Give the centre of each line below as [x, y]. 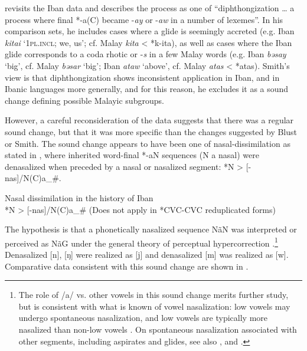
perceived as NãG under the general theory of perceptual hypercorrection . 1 [141, 242]
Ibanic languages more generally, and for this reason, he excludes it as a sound [147, 89]
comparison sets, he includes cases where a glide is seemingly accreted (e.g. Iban [150, 31]
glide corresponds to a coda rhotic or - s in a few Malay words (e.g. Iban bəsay [146, 54]
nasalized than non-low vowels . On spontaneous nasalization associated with [158, 329]
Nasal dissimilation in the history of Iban [79, 197]
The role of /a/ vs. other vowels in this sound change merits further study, [153, 295]
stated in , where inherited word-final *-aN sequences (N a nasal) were [132, 155]
